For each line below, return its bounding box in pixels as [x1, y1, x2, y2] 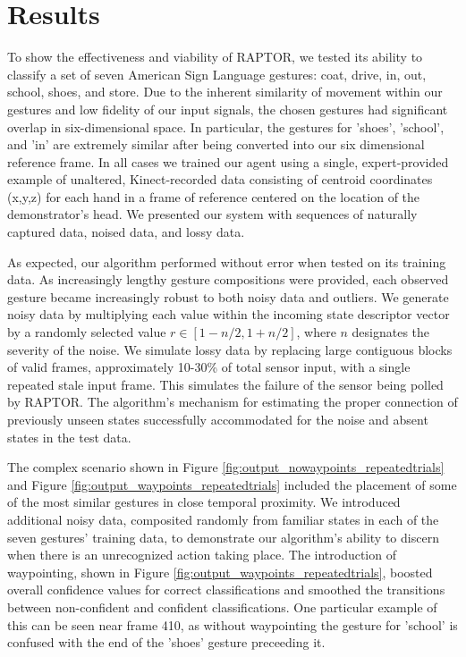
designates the [352, 323, 430, 341]
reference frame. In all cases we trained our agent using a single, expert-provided [7, 152, 449, 171]
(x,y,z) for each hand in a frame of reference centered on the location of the [7, 187, 420, 206]
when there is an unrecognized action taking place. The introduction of [7, 545, 396, 564]
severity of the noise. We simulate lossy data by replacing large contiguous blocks [7, 340, 453, 358]
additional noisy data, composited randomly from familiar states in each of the [7, 510, 439, 528]
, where [296, 323, 336, 341]
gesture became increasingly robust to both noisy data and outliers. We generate [7, 287, 449, 306]
